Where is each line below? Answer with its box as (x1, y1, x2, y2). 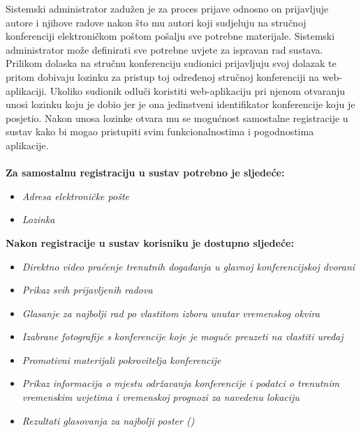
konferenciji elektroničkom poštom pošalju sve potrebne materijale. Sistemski (6, 29, 335, 43)
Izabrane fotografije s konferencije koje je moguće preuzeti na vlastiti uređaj (22, 329, 344, 344)
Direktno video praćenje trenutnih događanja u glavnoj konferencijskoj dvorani (22, 259, 355, 273)
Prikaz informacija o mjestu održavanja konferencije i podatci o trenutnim (22, 376, 339, 390)
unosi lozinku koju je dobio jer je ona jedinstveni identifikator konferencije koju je (6, 97, 355, 112)
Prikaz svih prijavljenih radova (22, 282, 153, 297)
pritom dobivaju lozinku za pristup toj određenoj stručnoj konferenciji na (6, 69, 319, 84)
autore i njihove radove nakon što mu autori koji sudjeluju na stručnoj (6, 15, 307, 29)
